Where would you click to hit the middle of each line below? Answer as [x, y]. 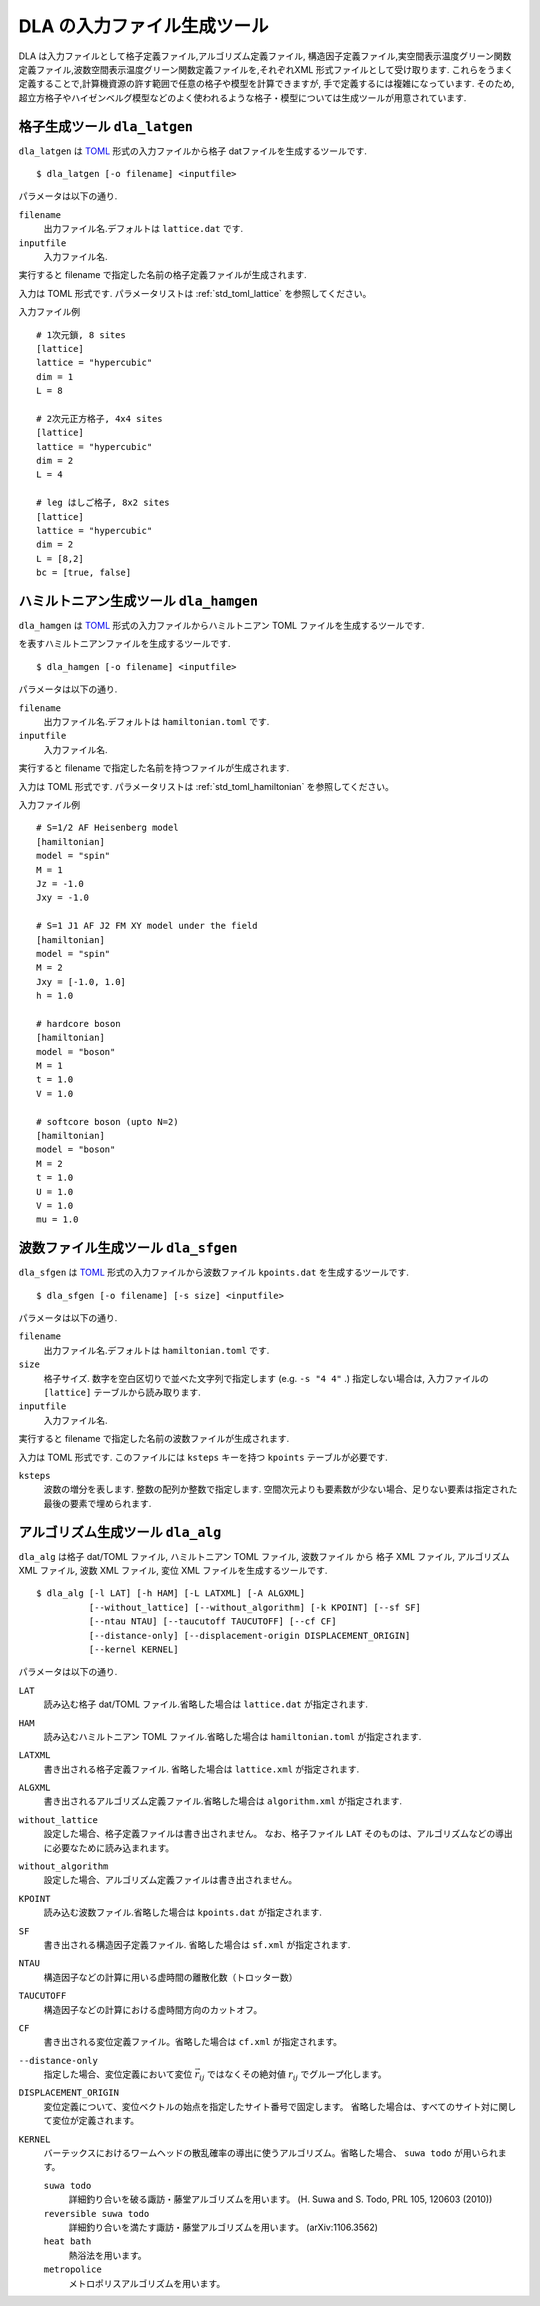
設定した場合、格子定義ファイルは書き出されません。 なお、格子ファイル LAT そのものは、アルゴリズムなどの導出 [278, 1834]
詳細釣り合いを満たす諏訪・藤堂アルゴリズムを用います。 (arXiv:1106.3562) [223, 2227]
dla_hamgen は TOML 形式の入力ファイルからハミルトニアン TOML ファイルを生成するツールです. [221, 626]
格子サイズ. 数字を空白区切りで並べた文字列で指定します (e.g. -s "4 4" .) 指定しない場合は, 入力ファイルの [266, 1378]
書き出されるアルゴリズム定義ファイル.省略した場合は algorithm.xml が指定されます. [223, 1801]
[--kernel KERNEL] [133, 1649]
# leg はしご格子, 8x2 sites [103, 503]
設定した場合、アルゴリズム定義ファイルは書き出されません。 [170, 1880]
